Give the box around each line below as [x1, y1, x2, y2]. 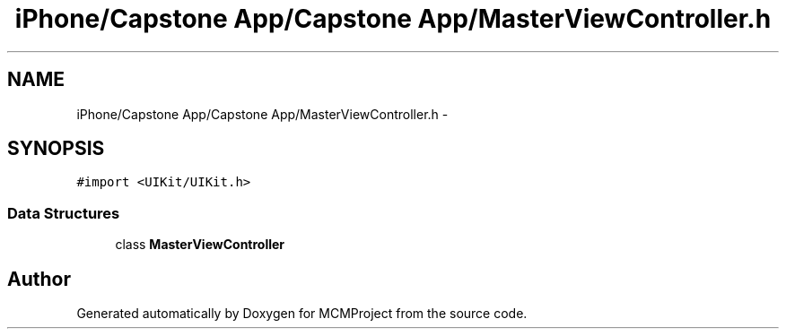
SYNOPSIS [7, 137, 105, 160]
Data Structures [7, 203, 120, 222]
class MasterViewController [115, 237, 285, 253]
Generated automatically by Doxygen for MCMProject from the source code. [76, 306, 528, 322]
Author [7, 267, 71, 290]
